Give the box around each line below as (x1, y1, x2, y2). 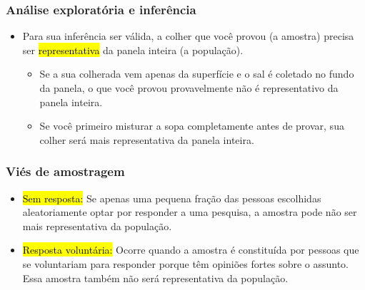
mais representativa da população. (22, 218, 172, 233)
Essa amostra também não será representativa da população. (22, 270, 289, 285)
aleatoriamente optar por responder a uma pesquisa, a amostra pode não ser (22, 204, 357, 219)
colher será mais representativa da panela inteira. (39, 132, 254, 147)
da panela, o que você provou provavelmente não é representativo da (39, 81, 339, 95)
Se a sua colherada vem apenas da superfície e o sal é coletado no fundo (39, 66, 354, 81)
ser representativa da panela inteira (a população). (22, 42, 244, 57)
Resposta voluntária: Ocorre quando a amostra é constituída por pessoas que (22, 242, 359, 257)
